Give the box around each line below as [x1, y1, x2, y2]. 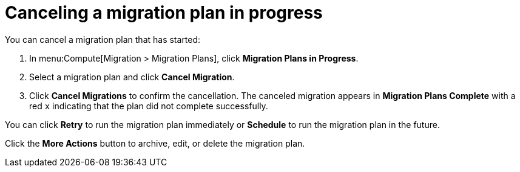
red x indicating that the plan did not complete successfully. [29, 100, 268, 111]
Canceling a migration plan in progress [5, 2, 323, 23]
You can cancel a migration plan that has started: [5, 34, 201, 45]
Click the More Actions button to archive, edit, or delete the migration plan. [5, 138, 305, 148]
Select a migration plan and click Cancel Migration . [29, 71, 235, 82]
